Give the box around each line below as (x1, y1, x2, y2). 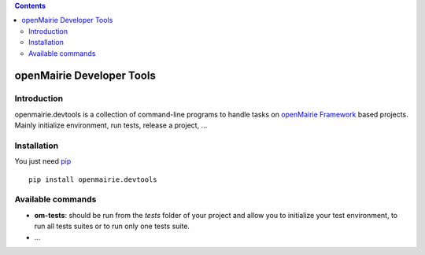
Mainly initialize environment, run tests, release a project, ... (14, 120, 208, 130)
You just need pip (14, 157, 72, 166)
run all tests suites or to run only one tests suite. (34, 221, 190, 231)
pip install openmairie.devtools (28, 175, 157, 184)
